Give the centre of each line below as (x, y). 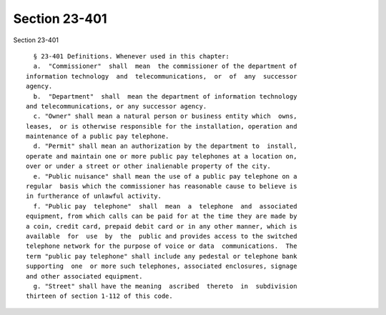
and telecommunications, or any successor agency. (117, 106)
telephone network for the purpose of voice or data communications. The (162, 246)
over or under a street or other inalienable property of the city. (148, 166)
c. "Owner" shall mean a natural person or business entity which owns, (165, 116)
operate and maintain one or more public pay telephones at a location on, (162, 156)
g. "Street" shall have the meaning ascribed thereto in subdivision (165, 286)
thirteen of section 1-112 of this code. (99, 296)
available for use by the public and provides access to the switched (162, 236)
